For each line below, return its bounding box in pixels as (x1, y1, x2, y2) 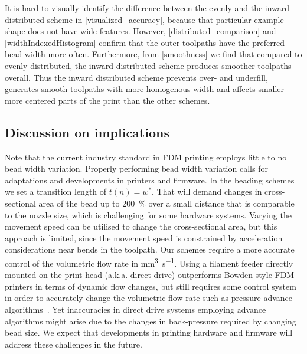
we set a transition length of (5, 185, 107, 198)
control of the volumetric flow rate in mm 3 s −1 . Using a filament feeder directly (5, 255, 293, 269)
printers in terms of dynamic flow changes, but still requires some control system (5, 280, 296, 292)
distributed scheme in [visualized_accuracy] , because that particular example (5, 13, 284, 25)
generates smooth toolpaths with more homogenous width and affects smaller (5, 83, 285, 95)
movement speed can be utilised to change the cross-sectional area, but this (5, 220, 277, 232)
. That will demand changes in (152, 185, 262, 198)
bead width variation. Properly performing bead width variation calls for (5, 162, 268, 175)
